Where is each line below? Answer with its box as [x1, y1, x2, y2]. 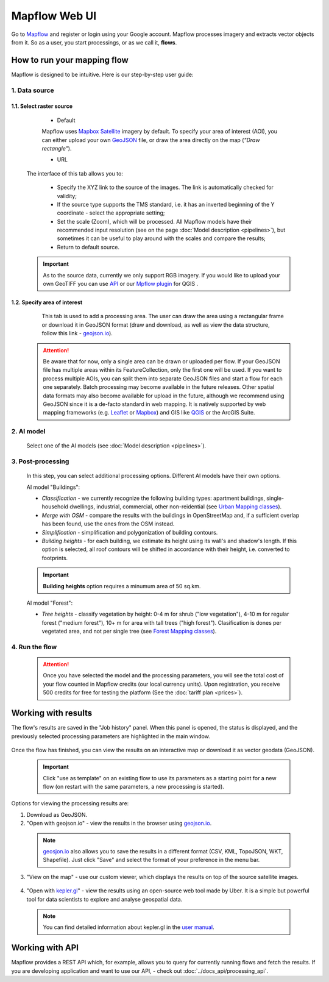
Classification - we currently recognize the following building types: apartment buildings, [41, 494, 265, 502]
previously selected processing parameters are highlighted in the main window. [11, 732, 210, 740]
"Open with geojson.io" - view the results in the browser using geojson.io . [26, 820, 212, 827]
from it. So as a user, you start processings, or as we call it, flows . [11, 38, 177, 46]
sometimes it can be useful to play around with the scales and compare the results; [57, 235, 266, 242]
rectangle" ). [41, 144, 72, 152]
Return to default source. [57, 243, 120, 251]
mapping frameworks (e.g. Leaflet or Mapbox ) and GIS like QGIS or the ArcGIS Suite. [43, 409, 255, 416]
